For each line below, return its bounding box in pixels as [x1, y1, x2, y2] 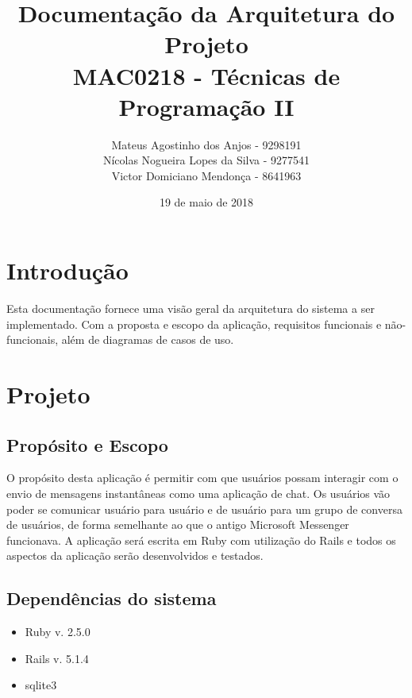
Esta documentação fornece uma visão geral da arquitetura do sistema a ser [6, 300, 375, 316]
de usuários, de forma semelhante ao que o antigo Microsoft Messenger [6, 516, 349, 533]
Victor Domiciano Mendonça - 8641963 [111, 167, 302, 183]
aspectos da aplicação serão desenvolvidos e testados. [6, 547, 264, 564]
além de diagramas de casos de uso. [61, 331, 234, 348]
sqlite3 [25, 677, 57, 693]
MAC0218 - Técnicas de [72, 59, 341, 91]
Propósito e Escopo [6, 432, 168, 457]
